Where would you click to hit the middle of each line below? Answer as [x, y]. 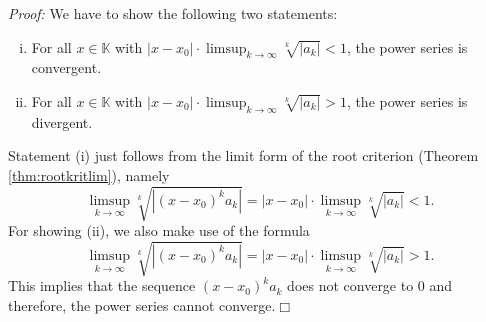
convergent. [66, 67]
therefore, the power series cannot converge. [142, 304]
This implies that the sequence [102, 285]
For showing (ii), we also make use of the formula [159, 230]
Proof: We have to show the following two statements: [173, 13]
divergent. [62, 121]
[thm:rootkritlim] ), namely [89, 174]
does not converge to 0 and [370, 285]
